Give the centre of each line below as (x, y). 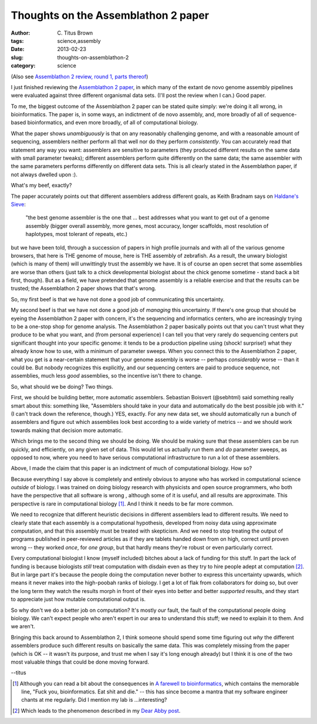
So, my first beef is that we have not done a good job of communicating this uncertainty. (118, 299)
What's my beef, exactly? (41, 186)
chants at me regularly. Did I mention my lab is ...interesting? (94, 700)
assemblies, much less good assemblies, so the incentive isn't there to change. (107, 376)
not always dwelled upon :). (44, 174)
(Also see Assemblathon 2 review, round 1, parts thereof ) (80, 76)
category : (23, 66)
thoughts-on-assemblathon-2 (93, 57)
